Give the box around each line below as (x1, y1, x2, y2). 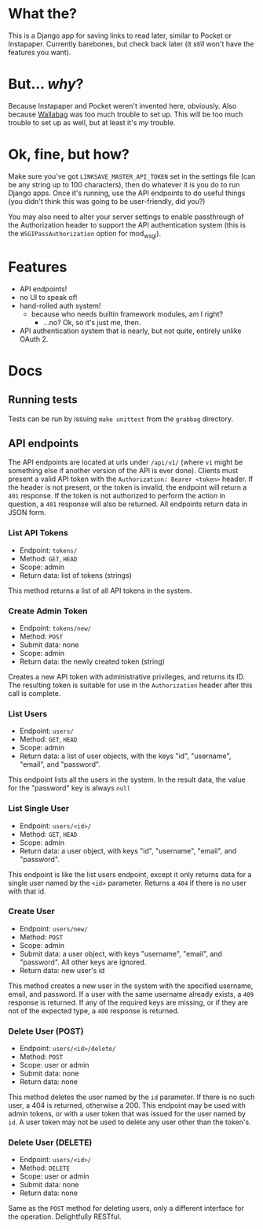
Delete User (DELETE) (8, 1137, 93, 1148)
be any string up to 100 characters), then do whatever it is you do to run (8, 180, 240, 189)
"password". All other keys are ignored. (19, 957, 147, 967)
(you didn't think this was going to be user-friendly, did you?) (8, 196, 206, 205)
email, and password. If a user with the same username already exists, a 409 (8, 989, 254, 998)
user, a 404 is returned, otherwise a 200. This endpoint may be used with (8, 1101, 246, 1110)
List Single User (8, 803, 69, 814)
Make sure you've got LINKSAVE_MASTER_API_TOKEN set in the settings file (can (8, 171, 256, 181)
